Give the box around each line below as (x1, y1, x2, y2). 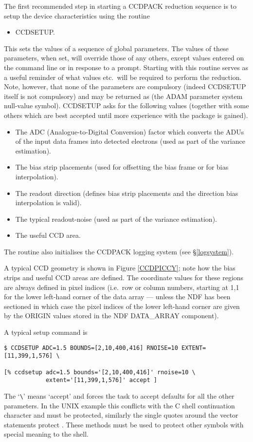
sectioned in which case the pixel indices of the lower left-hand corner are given (4, 301, 240, 311)
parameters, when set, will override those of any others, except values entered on (4, 53, 244, 63)
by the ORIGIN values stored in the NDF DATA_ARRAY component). (4, 310, 219, 321)
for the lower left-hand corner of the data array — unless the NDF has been (4, 291, 231, 302)
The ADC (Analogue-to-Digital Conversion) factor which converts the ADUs (15, 126, 244, 136)
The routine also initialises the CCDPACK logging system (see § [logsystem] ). (4, 246, 234, 256)
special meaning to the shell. (4, 429, 89, 439)
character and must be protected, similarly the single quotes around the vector (4, 410, 238, 420)
